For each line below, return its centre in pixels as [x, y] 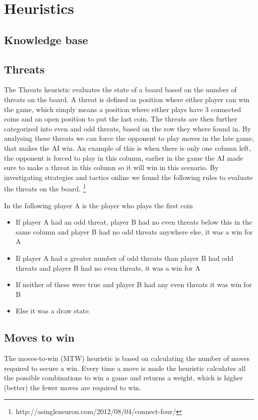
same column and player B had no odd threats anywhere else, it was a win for [134, 231]
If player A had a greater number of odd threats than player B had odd [125, 258]
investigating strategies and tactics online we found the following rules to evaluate [129, 177]
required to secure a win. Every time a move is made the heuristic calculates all [125, 368]
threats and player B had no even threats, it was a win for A [108, 268]
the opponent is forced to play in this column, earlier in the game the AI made [124, 157]
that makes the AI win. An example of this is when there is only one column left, [128, 148]
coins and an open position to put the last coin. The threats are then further [121, 119]
